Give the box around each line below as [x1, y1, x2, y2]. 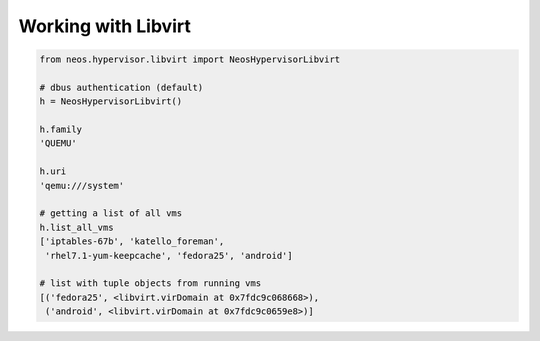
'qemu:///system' [39, 180, 125, 191]
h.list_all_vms [39, 221, 114, 233]
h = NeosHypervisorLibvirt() [39, 96, 183, 107]
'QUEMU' [39, 138, 77, 149]
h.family [39, 124, 83, 135]
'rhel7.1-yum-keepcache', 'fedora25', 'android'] [45, 250, 294, 261]
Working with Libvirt [18, 15, 192, 37]
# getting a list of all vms [39, 208, 183, 219]
